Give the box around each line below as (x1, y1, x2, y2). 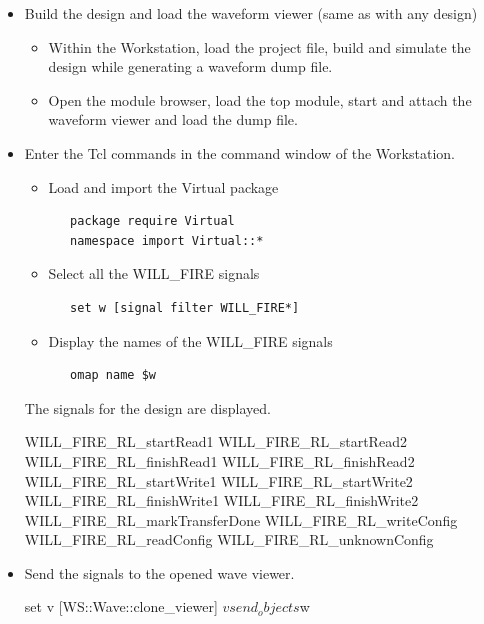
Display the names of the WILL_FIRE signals (48, 330, 333, 351)
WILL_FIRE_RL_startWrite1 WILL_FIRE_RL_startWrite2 (24, 470, 413, 491)
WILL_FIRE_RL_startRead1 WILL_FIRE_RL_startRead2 (24, 431, 407, 452)
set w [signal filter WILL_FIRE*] (70, 300, 300, 315)
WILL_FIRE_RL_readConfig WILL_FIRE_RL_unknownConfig (24, 529, 434, 550)
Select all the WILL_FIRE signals (48, 263, 260, 284)
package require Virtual (70, 214, 235, 229)
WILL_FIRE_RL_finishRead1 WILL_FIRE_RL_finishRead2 (24, 450, 415, 471)
